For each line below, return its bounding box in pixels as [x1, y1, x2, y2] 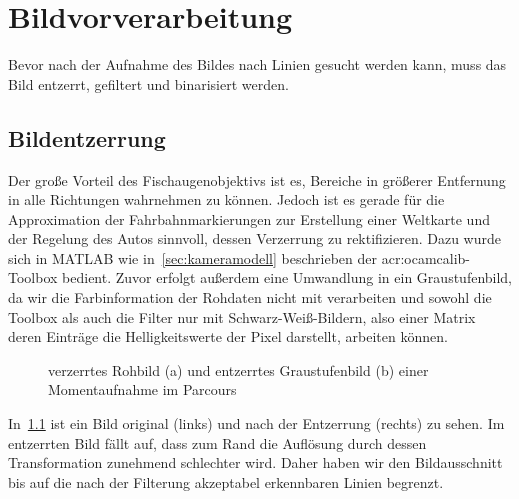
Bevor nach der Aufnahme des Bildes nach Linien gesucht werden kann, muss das [8, 54, 507, 75]
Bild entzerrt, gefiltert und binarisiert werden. [8, 73, 289, 94]
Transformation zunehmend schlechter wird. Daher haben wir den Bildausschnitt [8, 452, 503, 473]
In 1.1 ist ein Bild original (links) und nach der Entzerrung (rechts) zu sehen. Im [8, 413, 505, 434]
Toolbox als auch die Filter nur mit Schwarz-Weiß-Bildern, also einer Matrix [8, 306, 476, 327]
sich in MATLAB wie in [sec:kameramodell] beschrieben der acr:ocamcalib [8, 247, 466, 268]
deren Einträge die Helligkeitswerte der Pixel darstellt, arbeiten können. [8, 326, 448, 347]
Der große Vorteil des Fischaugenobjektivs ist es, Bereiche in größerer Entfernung [8, 169, 506, 190]
